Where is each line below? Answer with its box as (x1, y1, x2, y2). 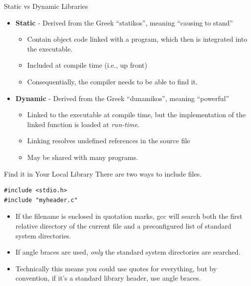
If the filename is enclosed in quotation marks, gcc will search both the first (15, 211, 243, 221)
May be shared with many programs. (27, 152, 138, 162)
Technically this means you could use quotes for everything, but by (15, 263, 217, 273)
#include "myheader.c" (4, 196, 78, 204)
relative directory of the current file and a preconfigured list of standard (15, 220, 231, 231)
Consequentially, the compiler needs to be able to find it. (27, 76, 198, 86)
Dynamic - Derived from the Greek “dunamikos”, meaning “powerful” (15, 93, 229, 103)
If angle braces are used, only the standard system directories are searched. (15, 247, 241, 257)
